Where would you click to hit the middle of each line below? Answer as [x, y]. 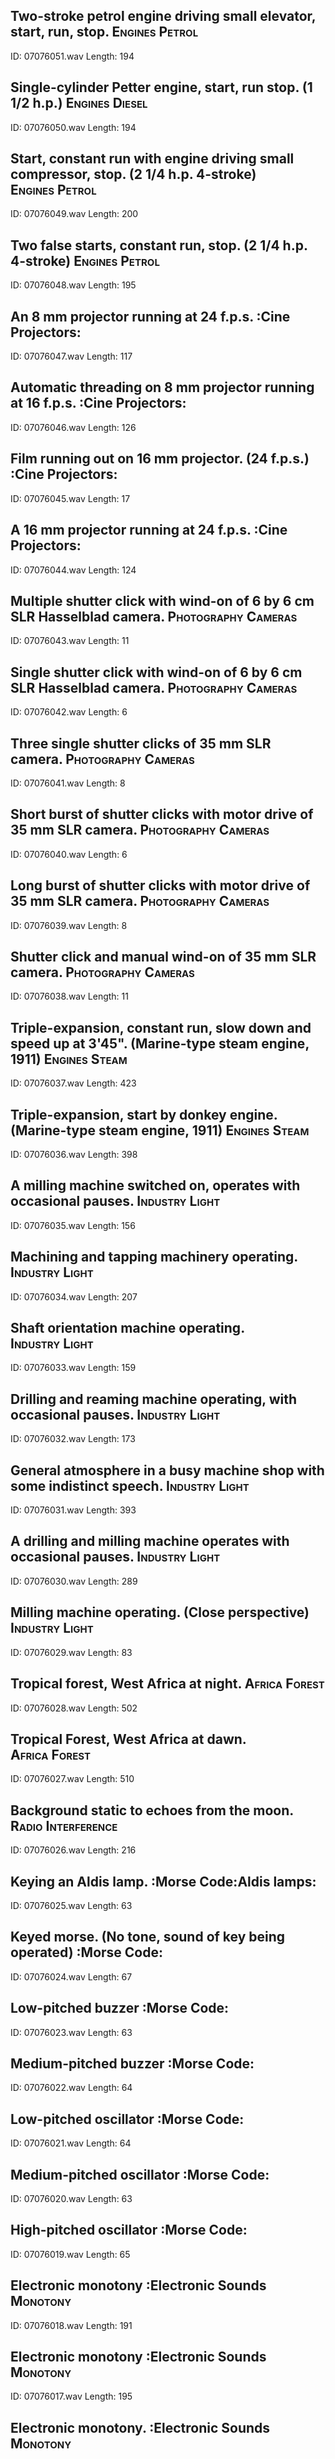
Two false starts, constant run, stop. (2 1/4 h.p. [159, 245]
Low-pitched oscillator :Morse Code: [127, 2119]
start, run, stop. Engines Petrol [104, 32]
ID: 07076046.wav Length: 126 [73, 427]
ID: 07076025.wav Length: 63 [71, 1905]
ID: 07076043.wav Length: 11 [70, 641]
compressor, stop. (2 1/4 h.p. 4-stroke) [133, 174]
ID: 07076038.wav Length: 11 [69, 996]
